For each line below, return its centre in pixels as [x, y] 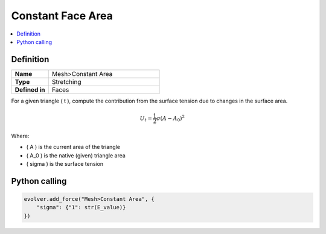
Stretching [66, 81]
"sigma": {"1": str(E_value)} [81, 207]
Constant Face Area [62, 16]
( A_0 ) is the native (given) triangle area [76, 155]
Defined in [30, 89]
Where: [20, 136]
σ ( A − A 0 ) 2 [171, 118]
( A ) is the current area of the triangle [73, 147]
